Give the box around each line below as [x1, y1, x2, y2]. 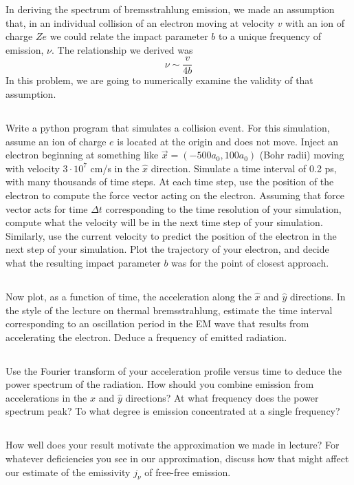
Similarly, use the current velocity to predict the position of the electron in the [5, 228, 337, 242]
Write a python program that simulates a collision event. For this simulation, [5, 121, 330, 135]
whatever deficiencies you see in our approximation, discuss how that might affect [5, 451, 349, 466]
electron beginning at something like [5, 147, 159, 162]
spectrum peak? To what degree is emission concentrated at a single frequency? [5, 404, 340, 418]
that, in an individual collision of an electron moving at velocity [5, 15, 274, 30]
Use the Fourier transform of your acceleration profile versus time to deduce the [5, 363, 342, 378]
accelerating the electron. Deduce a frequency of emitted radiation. [5, 329, 287, 344]
